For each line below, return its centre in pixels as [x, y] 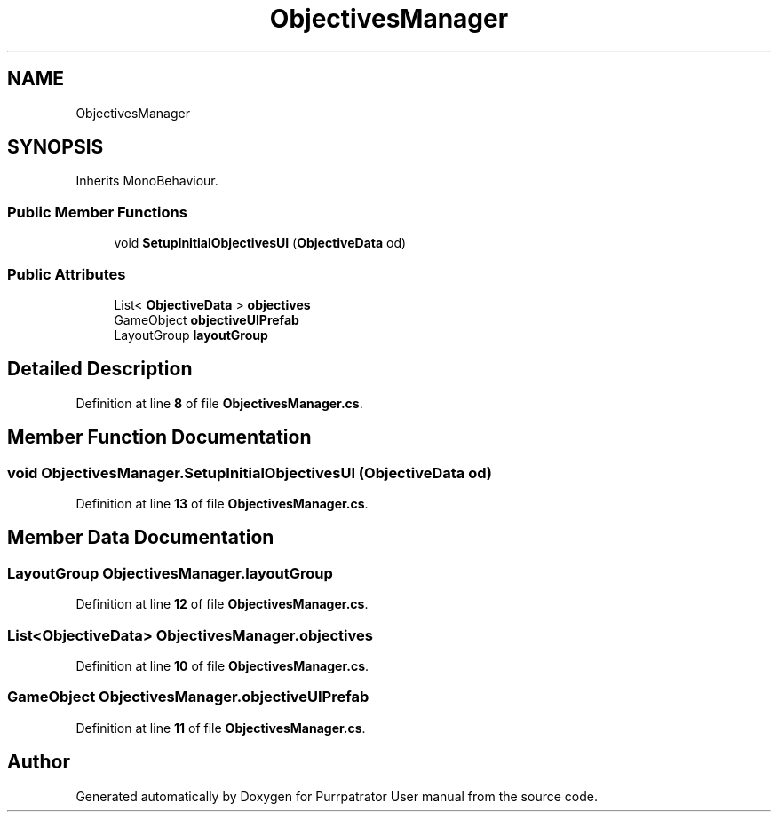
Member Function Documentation [159, 437]
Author [39, 762]
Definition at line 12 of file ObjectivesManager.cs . [222, 604]
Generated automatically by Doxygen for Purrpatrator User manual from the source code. [337, 796]
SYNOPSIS [56, 147]
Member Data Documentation [141, 538]
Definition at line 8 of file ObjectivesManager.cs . [219, 403]
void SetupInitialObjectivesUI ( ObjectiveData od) [260, 243]
